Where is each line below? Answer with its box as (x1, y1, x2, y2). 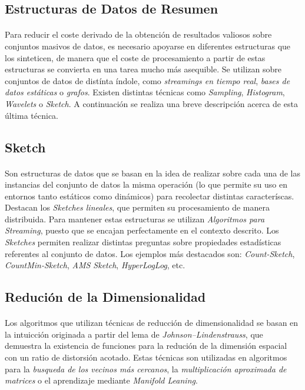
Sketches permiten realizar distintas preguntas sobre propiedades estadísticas (5, 236, 281, 248)
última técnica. (5, 109, 58, 121)
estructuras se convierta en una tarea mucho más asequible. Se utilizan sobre (5, 63, 282, 75)
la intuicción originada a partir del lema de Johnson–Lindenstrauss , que (5, 328, 263, 340)
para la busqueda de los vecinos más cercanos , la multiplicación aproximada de (5, 362, 287, 375)
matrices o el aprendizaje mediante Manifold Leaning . (5, 374, 198, 386)
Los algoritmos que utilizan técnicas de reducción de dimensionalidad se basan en (5, 316, 299, 329)
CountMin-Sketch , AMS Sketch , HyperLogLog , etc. (5, 259, 185, 271)
